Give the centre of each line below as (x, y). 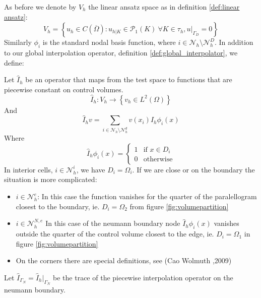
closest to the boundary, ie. (58, 206)
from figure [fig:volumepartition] (179, 206)
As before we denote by (40, 7)
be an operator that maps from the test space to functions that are (129, 79)
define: (14, 62)
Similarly (18, 42)
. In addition (234, 42)
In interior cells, (28, 169)
